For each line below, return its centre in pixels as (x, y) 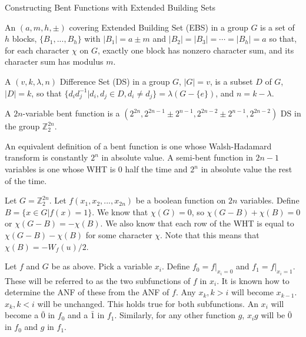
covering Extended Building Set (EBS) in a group (159, 27)
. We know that (120, 211)
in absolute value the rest (247, 169)
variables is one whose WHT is (60, 169)
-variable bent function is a (71, 113)
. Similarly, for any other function (175, 315)
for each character (37, 50)
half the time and (156, 169)
